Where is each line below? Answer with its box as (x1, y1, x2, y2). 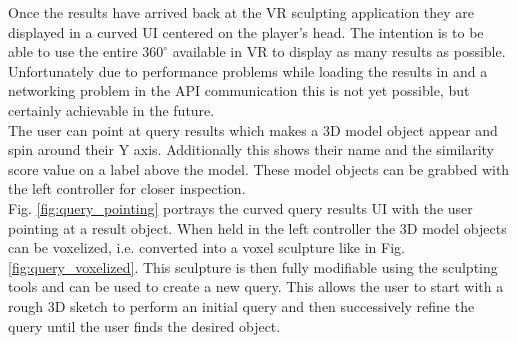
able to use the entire (8, 41, 138, 62)
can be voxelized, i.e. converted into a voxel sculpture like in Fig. (8, 237, 405, 258)
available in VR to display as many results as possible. (172, 41, 506, 62)
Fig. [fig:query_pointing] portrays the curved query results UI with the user (8, 197, 473, 218)
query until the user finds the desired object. (8, 315, 281, 336)
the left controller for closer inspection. (8, 178, 246, 199)
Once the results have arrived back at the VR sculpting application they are (8, 2, 475, 22)
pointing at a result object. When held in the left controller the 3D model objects (8, 217, 507, 238)
